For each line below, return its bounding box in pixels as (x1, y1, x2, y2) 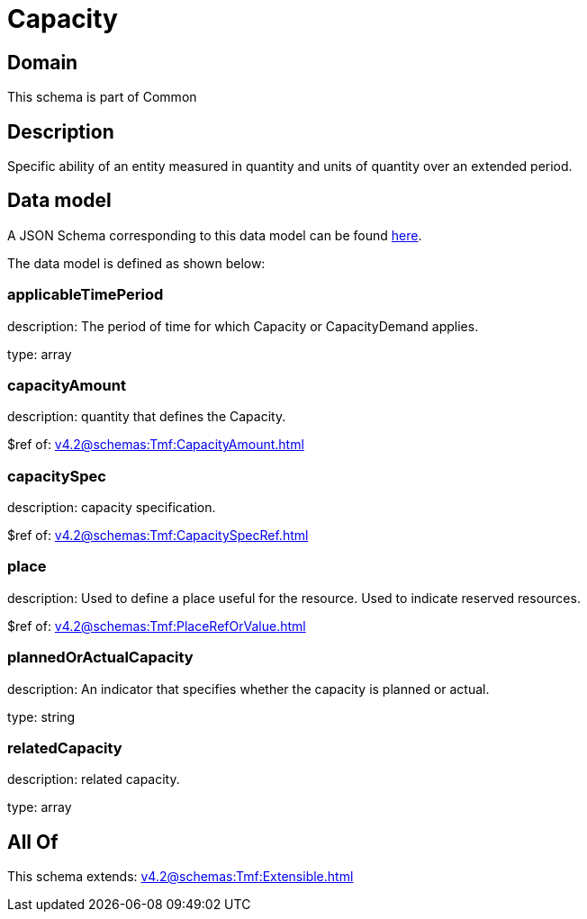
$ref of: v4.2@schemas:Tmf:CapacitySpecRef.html (7, 527, 309, 544)
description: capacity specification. (7, 500, 216, 516)
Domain (7, 50, 78, 74)
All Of (7, 830, 59, 853)
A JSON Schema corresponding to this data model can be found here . (7, 227, 422, 243)
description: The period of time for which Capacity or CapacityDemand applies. (7, 318, 479, 334)
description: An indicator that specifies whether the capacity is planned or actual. (7, 680, 490, 697)
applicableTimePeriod (7, 285, 164, 304)
